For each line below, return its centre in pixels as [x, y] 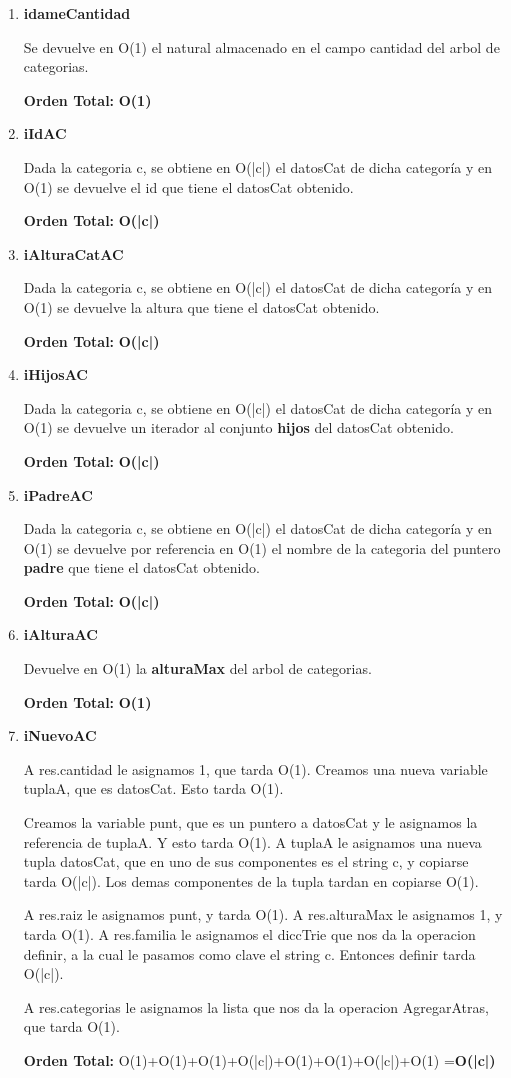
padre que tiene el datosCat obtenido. [141, 567]
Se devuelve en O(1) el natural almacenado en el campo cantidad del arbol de [261, 46]
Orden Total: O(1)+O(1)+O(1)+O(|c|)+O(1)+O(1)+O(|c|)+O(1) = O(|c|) [259, 1059]
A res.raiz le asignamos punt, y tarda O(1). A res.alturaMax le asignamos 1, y [263, 914]
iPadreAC [58, 494]
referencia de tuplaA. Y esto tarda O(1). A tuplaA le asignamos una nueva [252, 841]
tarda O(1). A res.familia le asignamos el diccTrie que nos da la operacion [249, 934]
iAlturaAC [60, 634]
